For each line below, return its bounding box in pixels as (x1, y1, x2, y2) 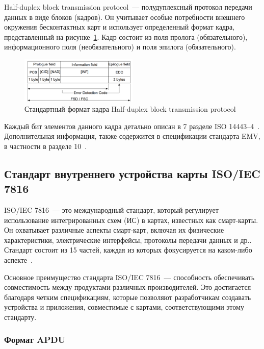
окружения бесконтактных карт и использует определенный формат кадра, (4, 21, 235, 32)
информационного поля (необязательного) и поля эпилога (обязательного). (4, 41, 236, 52)
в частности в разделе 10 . (4, 140, 87, 151)
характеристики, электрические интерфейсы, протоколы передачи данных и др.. (4, 234, 252, 245)
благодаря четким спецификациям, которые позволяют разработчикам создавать (4, 291, 251, 302)
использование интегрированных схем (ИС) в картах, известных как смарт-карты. (4, 214, 258, 225)
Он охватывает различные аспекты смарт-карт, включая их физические (4, 225, 224, 235)
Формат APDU (4, 333, 66, 346)
